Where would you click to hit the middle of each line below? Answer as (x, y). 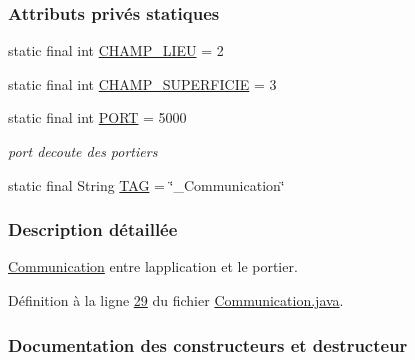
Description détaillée (93, 229)
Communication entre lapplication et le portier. (153, 266)
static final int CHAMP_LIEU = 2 (116, 50)
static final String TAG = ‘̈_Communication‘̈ (146, 184)
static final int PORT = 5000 (97, 117)
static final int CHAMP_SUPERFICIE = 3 (142, 83)
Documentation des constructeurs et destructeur (208, 344)
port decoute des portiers (83, 151)
